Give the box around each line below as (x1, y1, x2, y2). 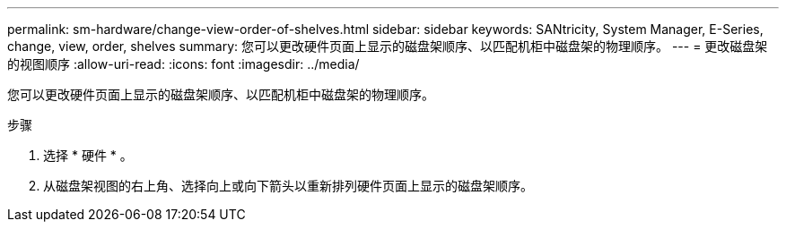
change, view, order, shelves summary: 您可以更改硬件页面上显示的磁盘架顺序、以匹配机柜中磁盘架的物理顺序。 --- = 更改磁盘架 (7, 38, 768, 54)
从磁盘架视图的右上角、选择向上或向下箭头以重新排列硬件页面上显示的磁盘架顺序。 (43, 178, 533, 193)
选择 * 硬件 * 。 (43, 148, 133, 163)
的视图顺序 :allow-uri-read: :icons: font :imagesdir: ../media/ (7, 56, 360, 72)
